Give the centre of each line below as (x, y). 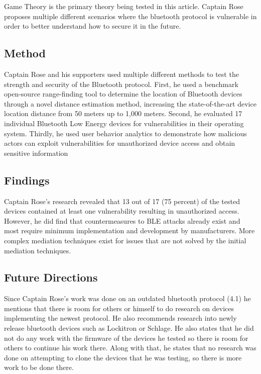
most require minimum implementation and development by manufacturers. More (129, 230)
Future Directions (51, 277)
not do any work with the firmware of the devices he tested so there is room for (126, 338)
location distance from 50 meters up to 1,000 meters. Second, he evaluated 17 (123, 113)
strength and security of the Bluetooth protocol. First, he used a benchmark (121, 84)
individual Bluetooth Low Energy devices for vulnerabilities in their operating (124, 123)
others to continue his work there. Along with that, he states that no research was (130, 348)
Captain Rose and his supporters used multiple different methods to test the (121, 74)
